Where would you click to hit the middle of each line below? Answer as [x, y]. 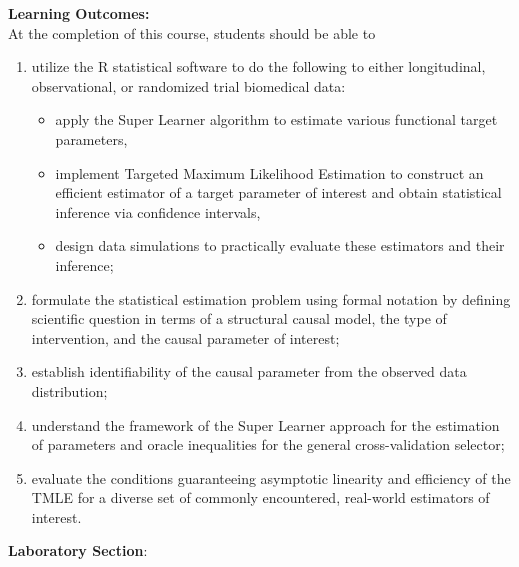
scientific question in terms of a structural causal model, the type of [239, 318]
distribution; [69, 390]
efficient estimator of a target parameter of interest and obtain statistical [278, 192]
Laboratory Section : [78, 550]
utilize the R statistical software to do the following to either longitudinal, [258, 66]
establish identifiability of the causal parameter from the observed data [249, 371]
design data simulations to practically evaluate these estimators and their [280, 245]
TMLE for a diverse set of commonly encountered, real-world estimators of [260, 497]
